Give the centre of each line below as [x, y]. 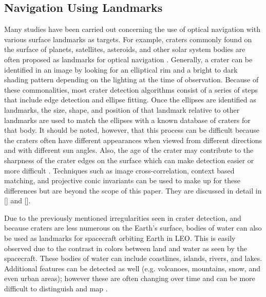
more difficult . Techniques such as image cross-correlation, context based [119, 170]
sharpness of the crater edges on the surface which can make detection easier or [129, 160]
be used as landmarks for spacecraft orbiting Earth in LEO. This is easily [120, 238]
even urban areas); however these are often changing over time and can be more [130, 278]
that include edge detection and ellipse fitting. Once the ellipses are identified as [130, 100]
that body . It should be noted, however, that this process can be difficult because [132, 130]
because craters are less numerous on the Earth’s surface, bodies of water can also [133, 228]
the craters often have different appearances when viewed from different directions [133, 140]
